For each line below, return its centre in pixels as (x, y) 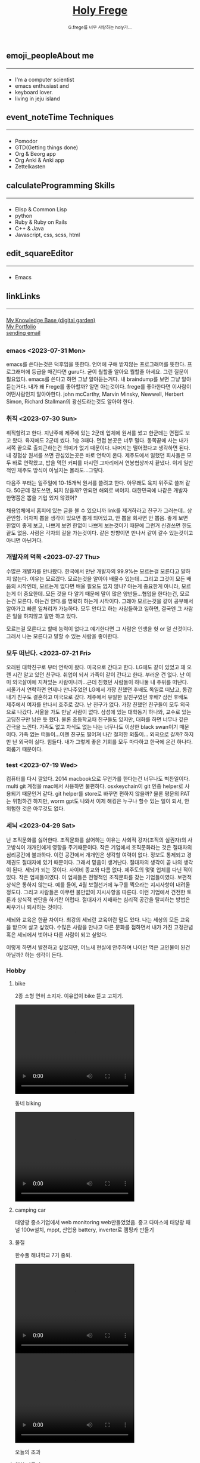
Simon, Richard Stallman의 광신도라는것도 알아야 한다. (70, 402)
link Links (23, 296)
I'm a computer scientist (44, 79)
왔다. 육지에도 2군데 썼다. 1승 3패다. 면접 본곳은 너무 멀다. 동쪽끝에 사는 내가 (100, 440)
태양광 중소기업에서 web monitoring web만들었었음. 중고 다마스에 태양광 (99, 1222)
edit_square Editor (40, 253)
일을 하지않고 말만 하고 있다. (45, 616)
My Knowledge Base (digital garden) (51, 320)
